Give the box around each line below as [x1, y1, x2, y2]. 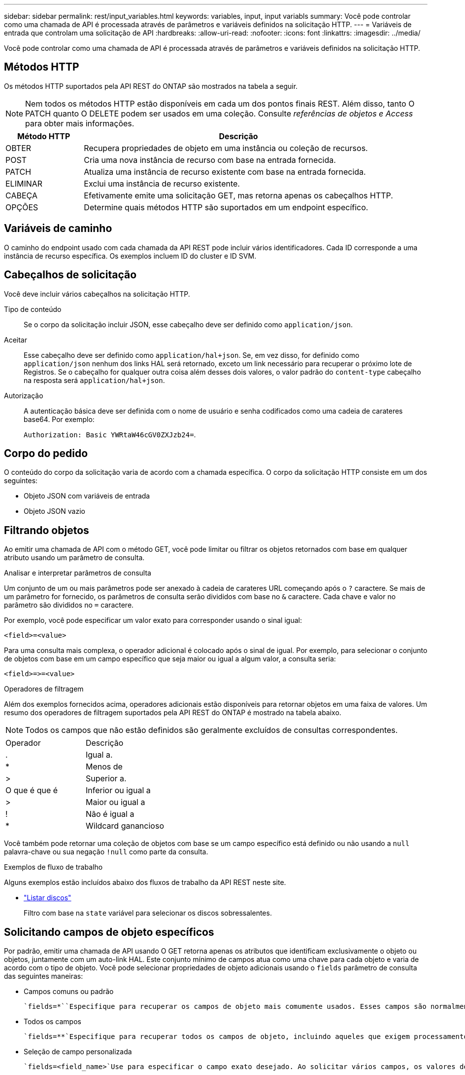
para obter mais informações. [25, 118, 134, 128]
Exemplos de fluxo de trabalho [4, 863, 103, 872]
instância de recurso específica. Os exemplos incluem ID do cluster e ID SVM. [4, 251, 257, 260]
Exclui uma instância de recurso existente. [84, 178, 240, 189]
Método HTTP [17, 131, 70, 141]
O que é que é [5, 785, 58, 796]
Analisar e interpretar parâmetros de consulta [4, 569, 151, 577]
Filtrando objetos [4, 524, 89, 537]
